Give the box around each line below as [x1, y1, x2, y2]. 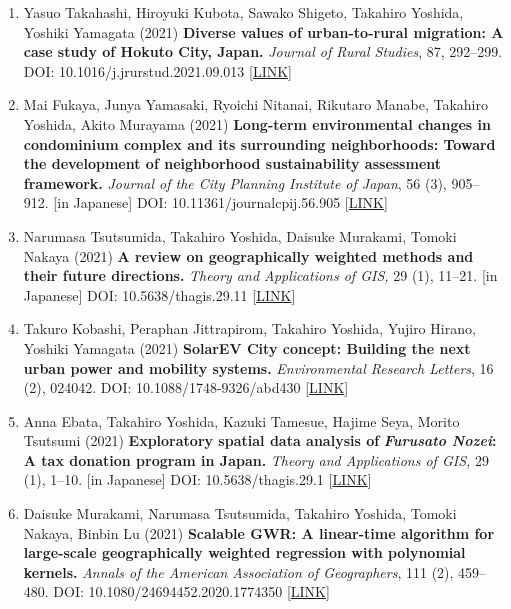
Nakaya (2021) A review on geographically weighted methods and [23, 245, 474, 266]
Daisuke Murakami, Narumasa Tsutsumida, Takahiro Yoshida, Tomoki [23, 503, 457, 524]
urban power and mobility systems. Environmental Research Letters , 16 [23, 357, 494, 378]
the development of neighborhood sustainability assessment [23, 153, 442, 174]
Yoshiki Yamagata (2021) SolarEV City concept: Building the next [23, 337, 471, 358]
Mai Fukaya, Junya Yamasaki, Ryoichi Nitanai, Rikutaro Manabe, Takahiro [23, 94, 488, 115]
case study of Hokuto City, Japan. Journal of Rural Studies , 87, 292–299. [23, 41, 503, 62]
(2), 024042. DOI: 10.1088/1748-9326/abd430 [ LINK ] [23, 377, 349, 398]
